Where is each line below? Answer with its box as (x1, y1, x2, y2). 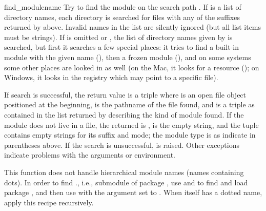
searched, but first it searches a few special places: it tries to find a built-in (4, 42, 239, 52)
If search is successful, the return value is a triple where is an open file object (4, 89, 247, 100)
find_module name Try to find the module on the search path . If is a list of (4, 2, 241, 12)
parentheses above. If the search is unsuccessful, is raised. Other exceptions (4, 139, 239, 150)
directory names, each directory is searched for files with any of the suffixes (4, 11, 240, 22)
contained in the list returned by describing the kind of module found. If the (4, 109, 244, 120)
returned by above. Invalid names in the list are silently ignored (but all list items (4, 22, 261, 32)
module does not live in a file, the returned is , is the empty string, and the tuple (4, 119, 259, 130)
